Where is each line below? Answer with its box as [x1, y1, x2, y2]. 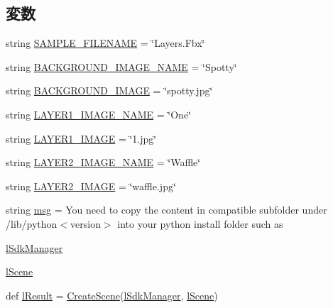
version [70, 216, 101, 231]
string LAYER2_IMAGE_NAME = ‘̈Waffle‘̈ [6, 155, 201, 170]
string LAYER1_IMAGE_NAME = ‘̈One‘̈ [6, 106, 192, 121]
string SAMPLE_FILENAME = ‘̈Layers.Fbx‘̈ [6, 35, 205, 50]
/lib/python [6, 216, 58, 231]
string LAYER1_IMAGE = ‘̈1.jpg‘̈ [6, 131, 157, 145]
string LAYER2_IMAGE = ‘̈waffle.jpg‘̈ [6, 178, 176, 193]
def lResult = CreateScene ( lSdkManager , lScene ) [6, 287, 218, 302]
